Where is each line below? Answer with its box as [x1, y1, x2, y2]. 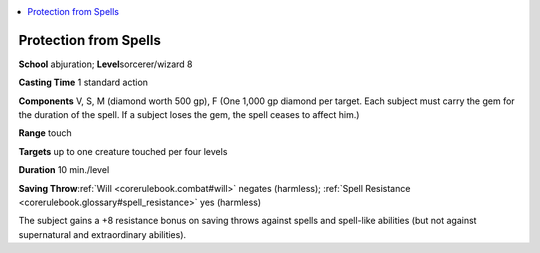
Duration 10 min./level [18, 164, 110, 176]
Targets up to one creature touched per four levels [18, 145, 228, 157]
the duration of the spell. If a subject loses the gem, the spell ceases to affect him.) [18, 109, 360, 121]
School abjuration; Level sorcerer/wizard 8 [18, 58, 194, 70]
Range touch [18, 127, 72, 139]
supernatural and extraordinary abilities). [18, 228, 187, 240]
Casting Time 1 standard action [18, 76, 149, 89]
